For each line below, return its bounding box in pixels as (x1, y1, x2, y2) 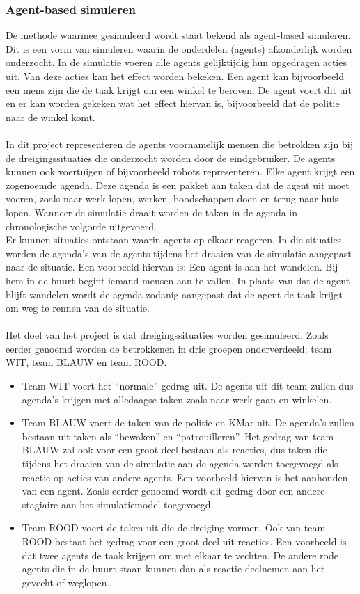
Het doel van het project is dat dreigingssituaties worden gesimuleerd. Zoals (6, 328, 329, 342)
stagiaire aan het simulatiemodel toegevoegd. (22, 497, 214, 511)
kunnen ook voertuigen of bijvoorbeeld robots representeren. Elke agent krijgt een (6, 164, 355, 179)
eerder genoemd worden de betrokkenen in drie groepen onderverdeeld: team (6, 341, 332, 355)
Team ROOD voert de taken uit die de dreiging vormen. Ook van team (22, 520, 326, 535)
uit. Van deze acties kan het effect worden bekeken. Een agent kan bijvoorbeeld (6, 69, 345, 83)
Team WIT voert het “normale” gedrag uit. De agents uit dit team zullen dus (22, 378, 354, 393)
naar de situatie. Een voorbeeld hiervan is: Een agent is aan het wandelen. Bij (6, 259, 338, 274)
